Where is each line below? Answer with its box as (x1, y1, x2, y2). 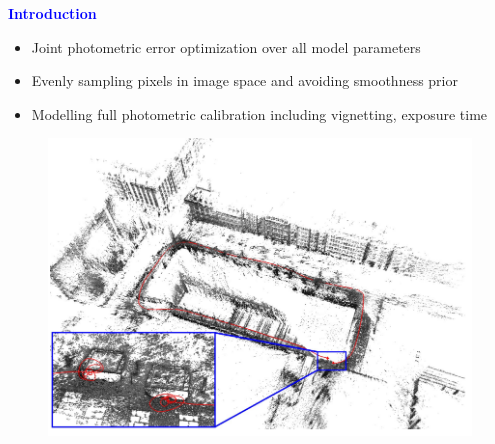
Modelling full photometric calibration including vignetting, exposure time (31, 103, 488, 124)
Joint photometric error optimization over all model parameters (31, 36, 421, 57)
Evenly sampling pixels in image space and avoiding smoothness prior (31, 70, 458, 91)
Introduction (8, 3, 97, 23)
